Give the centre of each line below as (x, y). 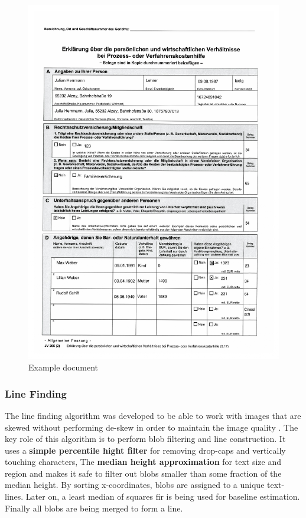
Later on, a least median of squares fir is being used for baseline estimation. (163, 496)
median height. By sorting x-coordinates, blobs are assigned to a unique (135, 485)
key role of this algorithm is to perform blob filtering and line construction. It (145, 439)
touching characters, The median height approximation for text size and (143, 462)
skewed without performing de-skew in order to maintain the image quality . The (152, 427)
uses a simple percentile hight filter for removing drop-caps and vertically (145, 450)
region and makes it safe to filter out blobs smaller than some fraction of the (143, 473)
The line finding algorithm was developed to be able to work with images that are (153, 415)
